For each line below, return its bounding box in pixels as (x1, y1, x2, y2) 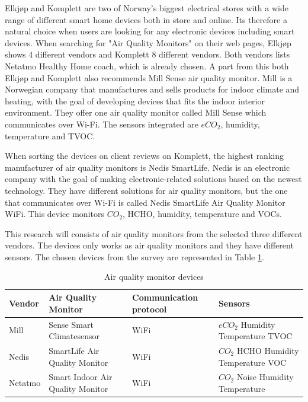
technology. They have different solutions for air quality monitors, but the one (5, 184, 288, 196)
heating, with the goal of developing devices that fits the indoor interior (5, 94, 265, 107)
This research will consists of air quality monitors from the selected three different (5, 227, 303, 240)
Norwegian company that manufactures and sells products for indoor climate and (5, 83, 300, 95)
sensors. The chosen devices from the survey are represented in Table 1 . (5, 250, 264, 263)
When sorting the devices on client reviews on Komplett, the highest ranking (5, 149, 284, 162)
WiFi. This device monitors (5, 208, 104, 220)
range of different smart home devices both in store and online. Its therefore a (5, 13, 287, 25)
